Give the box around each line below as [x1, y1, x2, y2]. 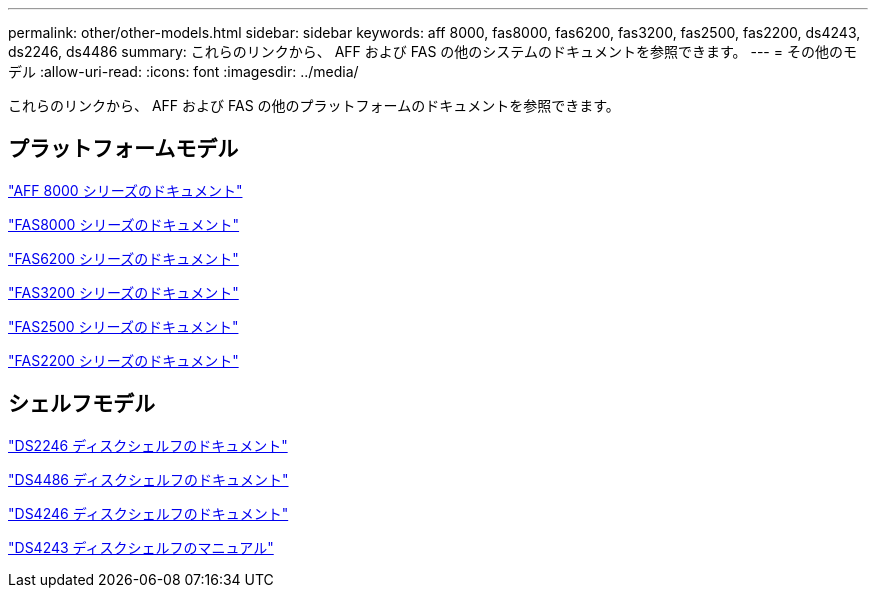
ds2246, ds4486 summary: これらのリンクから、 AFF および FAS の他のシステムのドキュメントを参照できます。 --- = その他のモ [8, 43, 857, 60]
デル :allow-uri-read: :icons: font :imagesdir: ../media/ [8, 63, 359, 80]
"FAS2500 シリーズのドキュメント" [8, 317, 239, 335]
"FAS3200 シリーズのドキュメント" [8, 283, 239, 301]
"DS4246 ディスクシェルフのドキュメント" [8, 504, 289, 522]
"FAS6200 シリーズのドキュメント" [8, 249, 239, 267]
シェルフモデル [8, 391, 155, 417]
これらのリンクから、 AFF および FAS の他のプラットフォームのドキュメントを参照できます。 [8, 97, 620, 114]
